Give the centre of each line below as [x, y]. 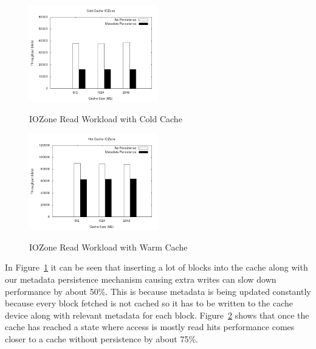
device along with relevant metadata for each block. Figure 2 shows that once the [157, 315]
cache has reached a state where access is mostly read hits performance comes [150, 327]
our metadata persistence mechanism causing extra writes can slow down [141, 279]
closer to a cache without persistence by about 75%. [101, 338]
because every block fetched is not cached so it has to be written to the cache [149, 303]
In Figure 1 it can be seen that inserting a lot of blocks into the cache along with [156, 267]
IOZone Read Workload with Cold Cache [106, 118]
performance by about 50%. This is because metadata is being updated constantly [158, 291]
